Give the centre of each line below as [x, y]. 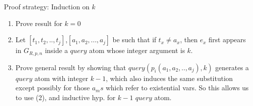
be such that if [134, 40]
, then [189, 40]
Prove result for [39, 23]
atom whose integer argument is [137, 50]
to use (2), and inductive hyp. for [65, 97]
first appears [227, 40]
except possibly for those [52, 88]
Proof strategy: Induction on [47, 6]
